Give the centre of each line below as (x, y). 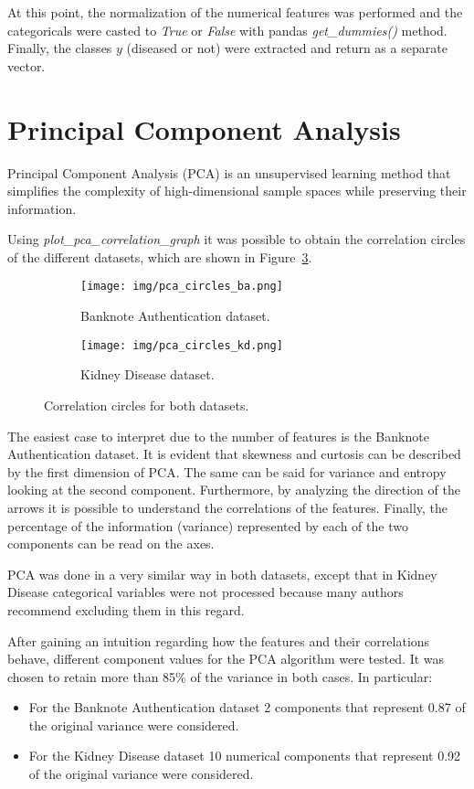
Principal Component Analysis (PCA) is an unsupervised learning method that (229, 172)
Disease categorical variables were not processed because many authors (205, 592)
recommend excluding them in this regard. (126, 609)
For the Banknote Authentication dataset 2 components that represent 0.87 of (247, 707)
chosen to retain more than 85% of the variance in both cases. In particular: (220, 676)
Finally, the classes (60, 48)
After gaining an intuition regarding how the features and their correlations (219, 640)
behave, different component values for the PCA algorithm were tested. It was (226, 659)
